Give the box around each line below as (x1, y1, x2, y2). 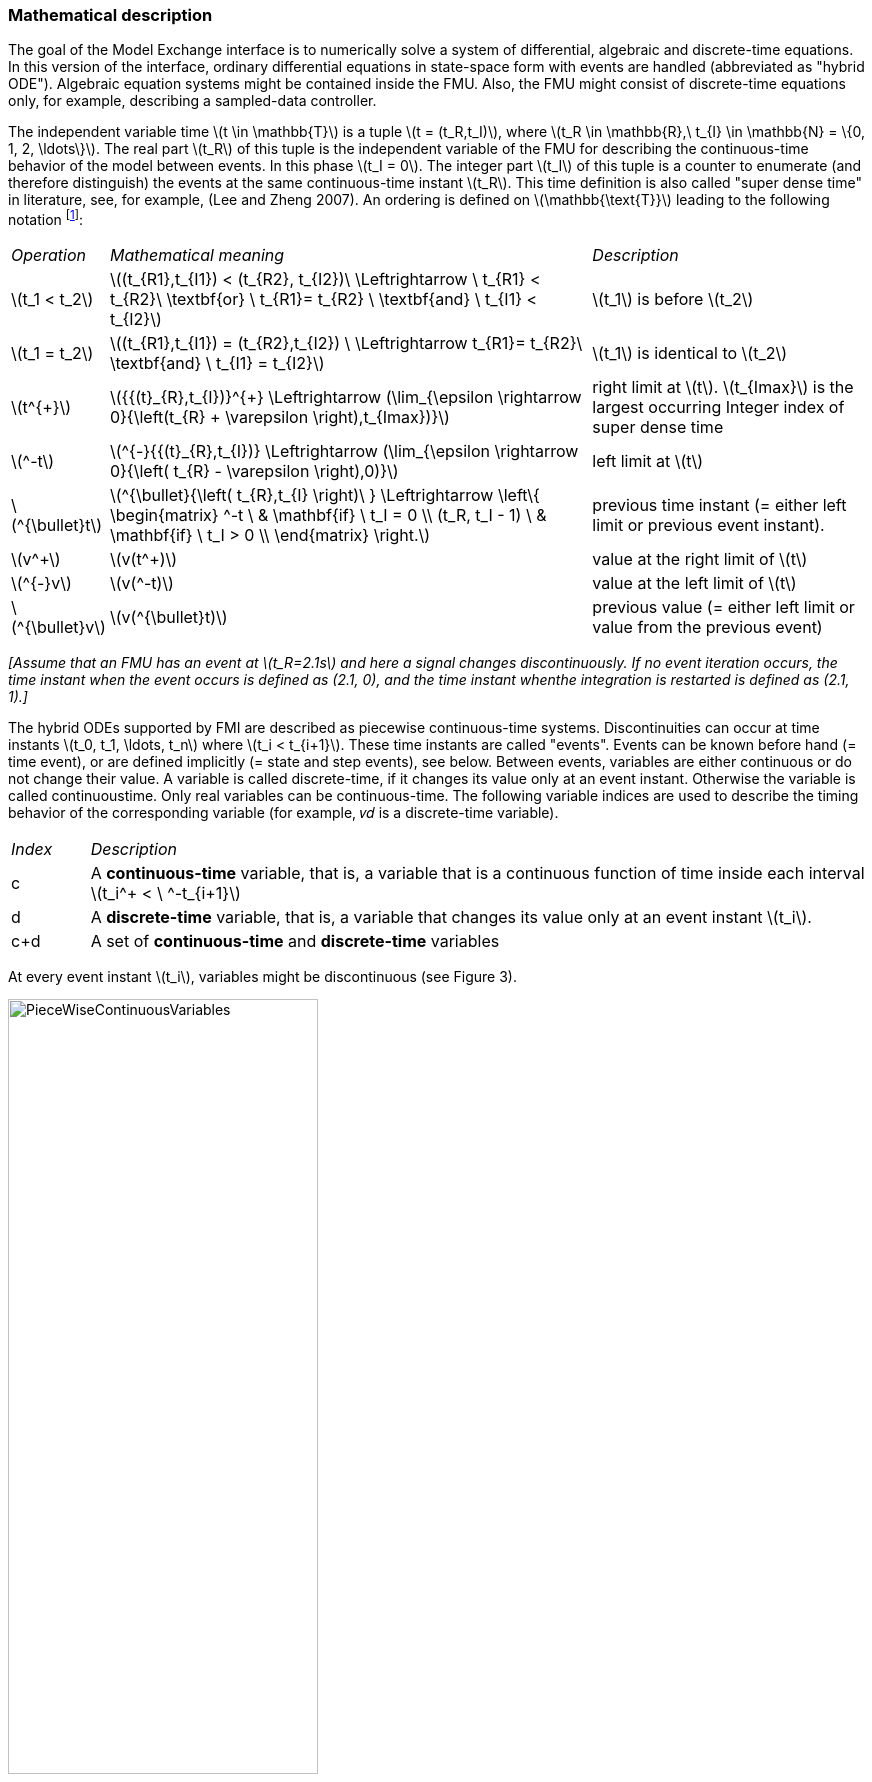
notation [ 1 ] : (8, 208, 84, 229)
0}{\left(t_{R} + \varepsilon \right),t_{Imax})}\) (109, 407, 450, 428)
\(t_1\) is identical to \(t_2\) (592, 343, 788, 364)
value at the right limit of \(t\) (592, 549, 808, 570)
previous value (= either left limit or (592, 597, 855, 618)
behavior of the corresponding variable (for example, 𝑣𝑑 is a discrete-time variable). (8, 804, 559, 822)
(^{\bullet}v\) (11, 617, 106, 638)
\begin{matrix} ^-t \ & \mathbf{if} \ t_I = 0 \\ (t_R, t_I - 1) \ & (109, 505, 547, 526)
